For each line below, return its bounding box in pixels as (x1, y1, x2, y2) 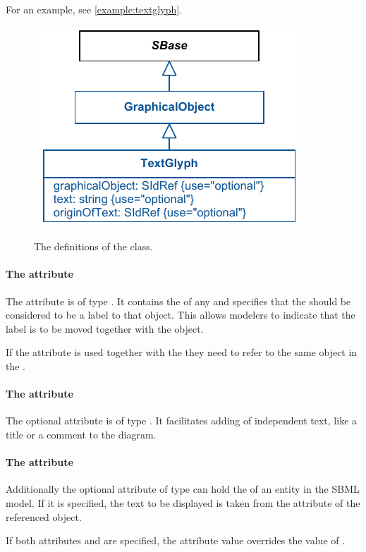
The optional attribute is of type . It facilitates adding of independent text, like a (6, 413, 358, 428)
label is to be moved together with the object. (6, 321, 204, 336)
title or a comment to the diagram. (6, 427, 157, 441)
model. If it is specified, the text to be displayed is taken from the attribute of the (6, 495, 360, 510)
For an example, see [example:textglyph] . (6, 2, 183, 16)
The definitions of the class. (34, 239, 153, 254)
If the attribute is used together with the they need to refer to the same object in (6, 345, 358, 360)
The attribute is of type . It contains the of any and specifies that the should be (6, 293, 351, 308)
